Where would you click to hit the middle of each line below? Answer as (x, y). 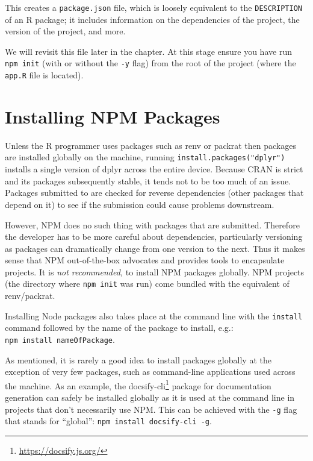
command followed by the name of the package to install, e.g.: (119, 328)
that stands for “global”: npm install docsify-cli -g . (108, 421)
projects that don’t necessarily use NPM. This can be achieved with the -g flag (151, 409)
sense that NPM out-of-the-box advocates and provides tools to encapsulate (145, 260)
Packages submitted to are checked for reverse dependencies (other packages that (154, 193)
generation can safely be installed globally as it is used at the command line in (150, 397)
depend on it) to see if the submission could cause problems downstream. (140, 204)
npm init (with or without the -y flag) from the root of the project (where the (150, 63)
